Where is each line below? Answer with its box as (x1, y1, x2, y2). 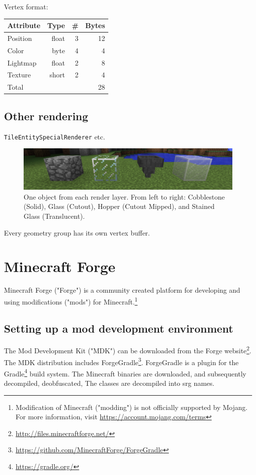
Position (7, 33, 32, 43)
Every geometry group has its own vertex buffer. (4, 227, 150, 237)
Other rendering (4, 108, 89, 123)
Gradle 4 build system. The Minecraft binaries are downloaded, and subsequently (4, 367, 247, 378)
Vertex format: (4, 1, 48, 11)
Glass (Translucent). (24, 210, 85, 221)
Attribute (7, 20, 40, 31)
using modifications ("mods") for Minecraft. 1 (4, 295, 138, 306)
